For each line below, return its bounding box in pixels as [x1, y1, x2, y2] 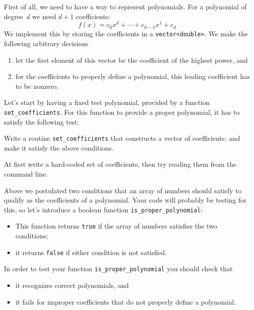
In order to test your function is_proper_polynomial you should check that [4, 263, 233, 274]
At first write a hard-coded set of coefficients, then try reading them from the [4, 159, 236, 169]
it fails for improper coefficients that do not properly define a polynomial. [15, 296, 236, 307]
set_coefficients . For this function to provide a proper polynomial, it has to [4, 106, 240, 117]
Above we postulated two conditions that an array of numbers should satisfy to [4, 185, 242, 195]
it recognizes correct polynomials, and [15, 280, 129, 290]
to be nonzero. [15, 80, 59, 91]
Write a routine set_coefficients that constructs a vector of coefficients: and [4, 133, 240, 143]
